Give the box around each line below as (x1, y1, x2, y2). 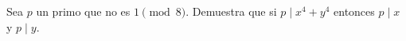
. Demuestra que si (185, 3, 277, 19)
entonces (334, 3, 375, 19)
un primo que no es (36, 3, 131, 19)
